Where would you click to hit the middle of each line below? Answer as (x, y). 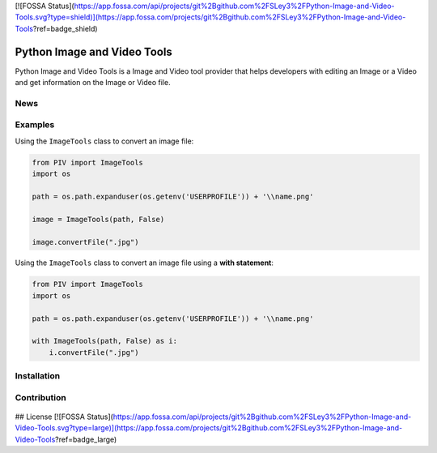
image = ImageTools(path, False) (98, 219)
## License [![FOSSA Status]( (64, 417)
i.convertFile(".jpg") (94, 352)
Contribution (40, 397)
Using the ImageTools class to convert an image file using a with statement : (144, 263)
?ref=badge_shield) (65, 28)
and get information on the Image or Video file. (93, 83)
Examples (35, 125)
